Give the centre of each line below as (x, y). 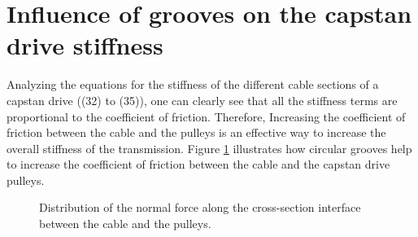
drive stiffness (85, 45)
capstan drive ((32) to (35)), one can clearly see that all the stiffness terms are (202, 100)
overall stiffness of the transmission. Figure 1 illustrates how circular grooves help (209, 148)
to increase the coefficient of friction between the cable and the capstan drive (198, 164)
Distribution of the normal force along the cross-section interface (200, 207)
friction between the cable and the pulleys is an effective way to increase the (196, 132)
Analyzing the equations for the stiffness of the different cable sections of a (193, 84)
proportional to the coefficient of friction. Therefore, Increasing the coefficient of (206, 116)
